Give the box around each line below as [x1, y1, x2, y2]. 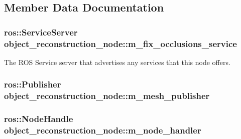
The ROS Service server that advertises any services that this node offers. [4, 56, 230, 67]
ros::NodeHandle [4, 112, 73, 125]
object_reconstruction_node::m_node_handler [4, 124, 201, 136]
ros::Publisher [4, 78, 61, 90]
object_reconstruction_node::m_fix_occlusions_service [4, 37, 237, 49]
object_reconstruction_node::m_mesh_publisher [4, 89, 210, 102]
